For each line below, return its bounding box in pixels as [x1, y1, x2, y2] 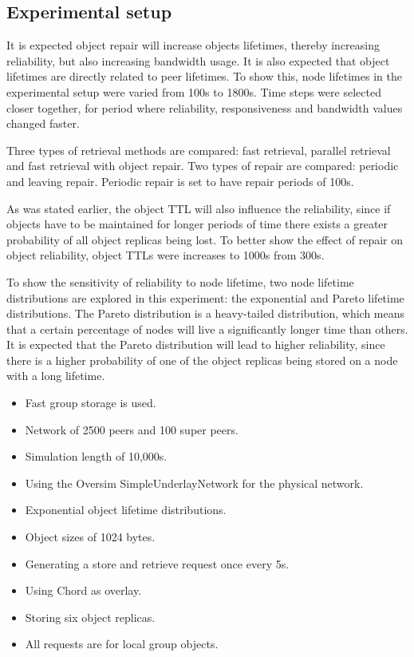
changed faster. [6, 115, 80, 132]
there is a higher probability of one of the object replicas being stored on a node [6, 351, 398, 368]
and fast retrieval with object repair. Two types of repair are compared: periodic [6, 157, 399, 174]
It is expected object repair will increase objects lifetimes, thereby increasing [6, 37, 380, 53]
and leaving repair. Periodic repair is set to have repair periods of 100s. [6, 172, 354, 189]
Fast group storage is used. [25, 394, 156, 411]
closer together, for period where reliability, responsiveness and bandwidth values [6, 99, 403, 116]
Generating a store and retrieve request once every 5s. [25, 555, 290, 572]
